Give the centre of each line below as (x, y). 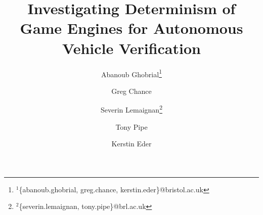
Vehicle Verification (131, 48)
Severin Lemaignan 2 (131, 109)
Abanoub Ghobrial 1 (131, 73)
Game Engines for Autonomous (131, 28)
